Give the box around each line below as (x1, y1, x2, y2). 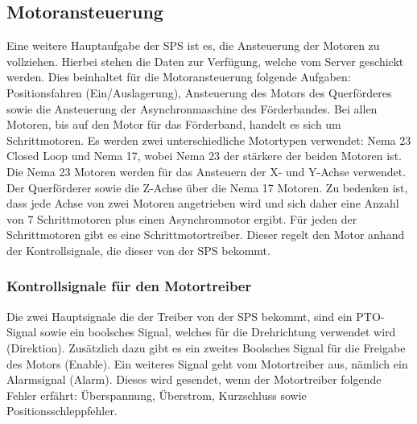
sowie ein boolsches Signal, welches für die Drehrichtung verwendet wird (40, 323, 396, 340)
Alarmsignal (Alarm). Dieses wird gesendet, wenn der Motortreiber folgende (6, 371, 382, 388)
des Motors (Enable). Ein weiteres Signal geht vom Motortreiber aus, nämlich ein (6, 355, 408, 372)
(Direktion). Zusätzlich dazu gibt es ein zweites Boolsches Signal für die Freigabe (6, 339, 406, 356)
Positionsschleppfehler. (6, 402, 118, 419)
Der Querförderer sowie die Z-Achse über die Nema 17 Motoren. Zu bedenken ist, (6, 179, 408, 196)
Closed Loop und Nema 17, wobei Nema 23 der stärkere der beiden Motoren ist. (6, 147, 402, 164)
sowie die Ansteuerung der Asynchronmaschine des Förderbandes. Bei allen (6, 100, 378, 117)
